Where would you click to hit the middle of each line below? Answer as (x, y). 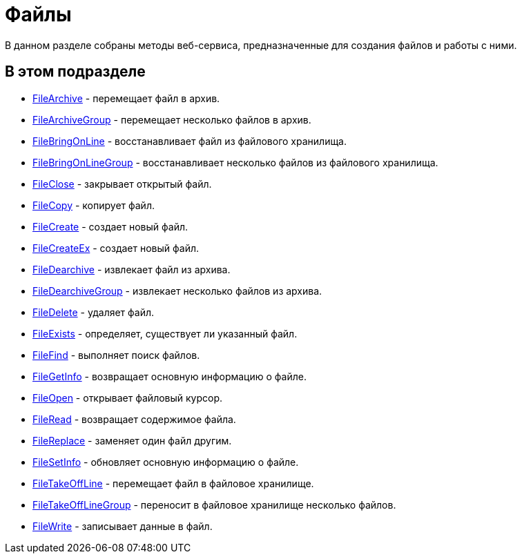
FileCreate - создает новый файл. (110, 226)
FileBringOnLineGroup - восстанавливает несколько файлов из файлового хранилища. (235, 162)
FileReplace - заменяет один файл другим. (132, 440)
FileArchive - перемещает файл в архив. (126, 98)
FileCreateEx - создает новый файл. (116, 248)
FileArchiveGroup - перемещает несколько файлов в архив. (172, 119)
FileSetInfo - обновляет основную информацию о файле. (166, 462)
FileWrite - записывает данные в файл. (123, 526)
